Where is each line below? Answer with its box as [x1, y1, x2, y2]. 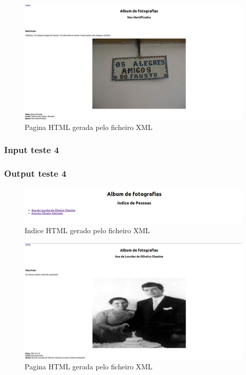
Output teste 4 [4, 167, 67, 180]
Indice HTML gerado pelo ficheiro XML [25, 225, 150, 236]
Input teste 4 [4, 143, 59, 156]
